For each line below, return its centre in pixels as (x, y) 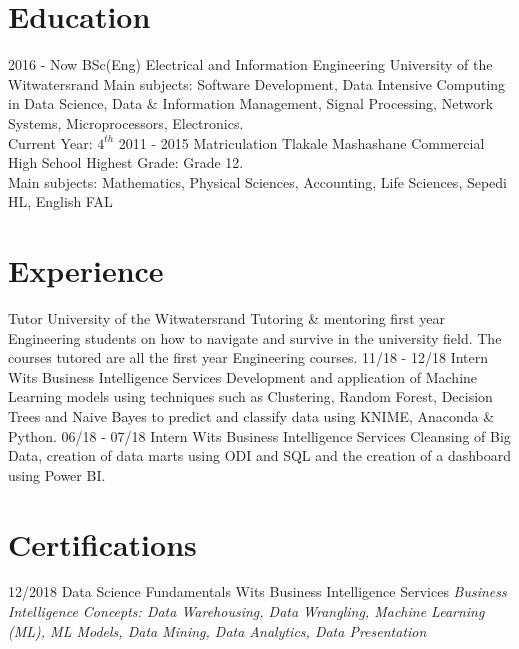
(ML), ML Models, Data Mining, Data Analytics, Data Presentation (217, 630)
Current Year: (50, 142)
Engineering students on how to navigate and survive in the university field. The (255, 337)
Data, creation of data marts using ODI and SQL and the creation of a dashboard (260, 455)
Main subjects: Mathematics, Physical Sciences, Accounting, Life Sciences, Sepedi (257, 181)
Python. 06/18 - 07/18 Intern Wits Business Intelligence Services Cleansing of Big (259, 435)
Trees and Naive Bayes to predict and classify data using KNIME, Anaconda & (251, 415)
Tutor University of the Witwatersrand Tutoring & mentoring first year (226, 318)
